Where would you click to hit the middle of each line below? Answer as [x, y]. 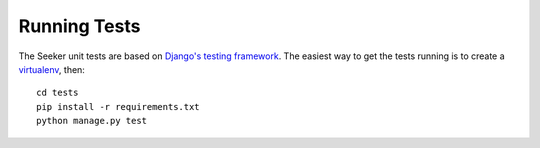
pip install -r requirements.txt [118, 106]
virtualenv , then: [51, 69]
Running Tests [79, 26]
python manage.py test [92, 121]
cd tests [57, 93]
